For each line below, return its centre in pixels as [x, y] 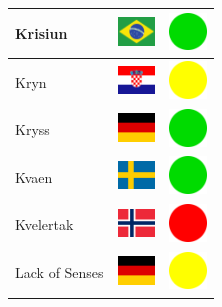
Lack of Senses [59, 272]
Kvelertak [44, 224]
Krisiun [41, 32]
